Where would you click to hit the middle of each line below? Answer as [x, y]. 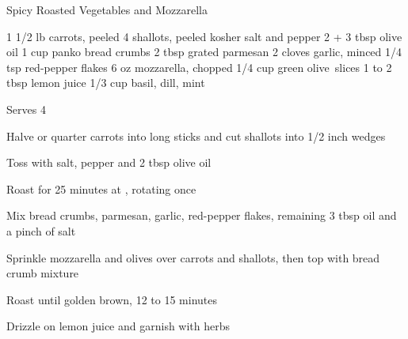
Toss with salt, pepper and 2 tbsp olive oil [109, 162]
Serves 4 [26, 109]
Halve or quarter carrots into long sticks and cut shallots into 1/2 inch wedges [196, 136]
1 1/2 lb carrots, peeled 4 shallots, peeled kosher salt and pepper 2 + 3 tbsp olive [204, 36]
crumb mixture [43, 273]
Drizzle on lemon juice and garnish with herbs [118, 326]
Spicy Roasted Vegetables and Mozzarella [107, 9]
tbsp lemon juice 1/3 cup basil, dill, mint [106, 83]
